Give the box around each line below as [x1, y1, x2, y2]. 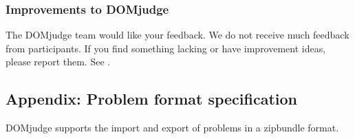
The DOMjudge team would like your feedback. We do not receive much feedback [6, 28, 349, 42]
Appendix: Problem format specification [6, 88, 298, 109]
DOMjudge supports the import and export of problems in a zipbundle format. [6, 120, 339, 135]
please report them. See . [6, 54, 111, 69]
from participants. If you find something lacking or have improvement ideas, [6, 41, 326, 55]
